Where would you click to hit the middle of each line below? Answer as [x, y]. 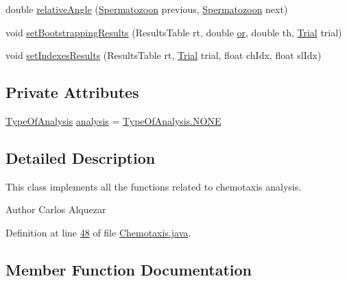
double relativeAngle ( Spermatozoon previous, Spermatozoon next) [147, 9]
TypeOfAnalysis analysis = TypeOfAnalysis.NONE [113, 120]
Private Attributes [72, 92]
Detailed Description [81, 157]
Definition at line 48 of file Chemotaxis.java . [98, 232]
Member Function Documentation [129, 269]
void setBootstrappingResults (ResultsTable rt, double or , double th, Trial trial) [174, 32]
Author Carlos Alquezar [56, 209]
